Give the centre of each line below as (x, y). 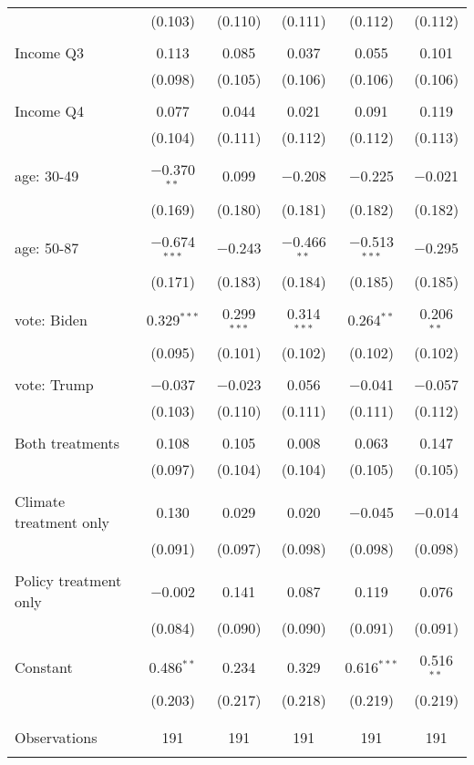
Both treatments (67, 443)
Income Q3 (49, 52)
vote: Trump (54, 385)
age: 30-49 (47, 176)
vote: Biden (51, 319)
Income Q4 (49, 111)
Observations (56, 738)
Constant (44, 667)
